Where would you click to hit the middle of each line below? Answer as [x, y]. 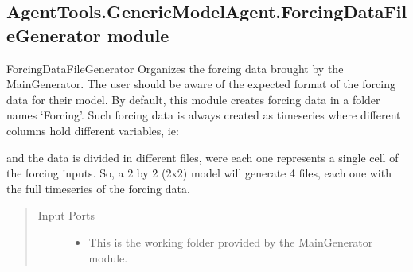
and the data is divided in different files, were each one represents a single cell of [203, 157]
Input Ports [66, 215]
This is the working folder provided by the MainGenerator [231, 241]
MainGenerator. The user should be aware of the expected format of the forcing [201, 84]
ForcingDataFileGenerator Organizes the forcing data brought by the [175, 68]
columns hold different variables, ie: [93, 130]
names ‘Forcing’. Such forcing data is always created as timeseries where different [204, 115]
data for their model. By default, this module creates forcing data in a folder [193, 99]
